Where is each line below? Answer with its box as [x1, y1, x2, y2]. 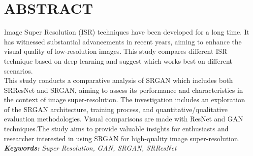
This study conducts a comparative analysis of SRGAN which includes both [4, 75, 233, 85]
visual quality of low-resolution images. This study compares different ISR [4, 46, 227, 56]
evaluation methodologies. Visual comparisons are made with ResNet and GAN [4, 114, 244, 124]
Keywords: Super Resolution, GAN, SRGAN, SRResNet [4, 143, 177, 153]
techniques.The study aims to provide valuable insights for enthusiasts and [4, 123, 229, 134]
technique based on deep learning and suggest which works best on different [4, 55, 233, 66]
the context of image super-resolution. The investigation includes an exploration [4, 94, 245, 105]
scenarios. [4, 65, 33, 76]
